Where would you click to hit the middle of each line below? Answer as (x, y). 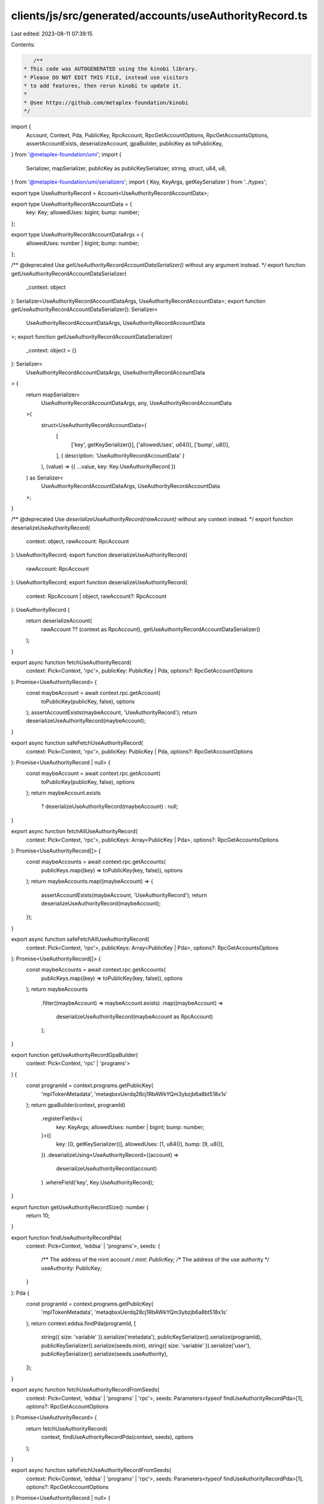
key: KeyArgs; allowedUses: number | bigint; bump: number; (130, 1127)
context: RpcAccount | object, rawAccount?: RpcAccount (96, 596)
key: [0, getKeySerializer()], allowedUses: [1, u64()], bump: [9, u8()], (140, 1144)
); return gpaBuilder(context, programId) (76, 1105)
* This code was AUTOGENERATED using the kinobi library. (111, 69)
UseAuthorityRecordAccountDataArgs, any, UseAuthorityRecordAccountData (136, 403)
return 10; (38, 1215)
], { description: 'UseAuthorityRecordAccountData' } (121, 455)
